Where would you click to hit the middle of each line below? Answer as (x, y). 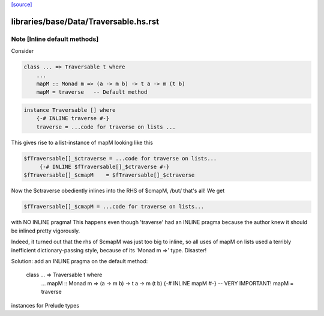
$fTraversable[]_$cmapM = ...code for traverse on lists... (114, 207)
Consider (22, 51)
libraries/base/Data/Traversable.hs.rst (85, 21)
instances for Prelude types (45, 305)
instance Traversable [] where (70, 110)
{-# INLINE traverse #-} (73, 118)
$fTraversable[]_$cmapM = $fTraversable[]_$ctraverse (109, 175)
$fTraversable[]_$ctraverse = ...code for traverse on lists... (120, 158)
